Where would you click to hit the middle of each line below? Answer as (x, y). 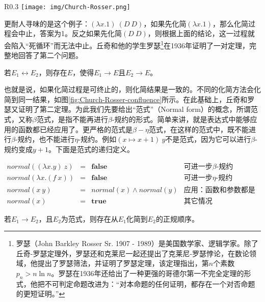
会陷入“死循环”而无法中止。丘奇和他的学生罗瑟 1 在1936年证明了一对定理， (127, 44)
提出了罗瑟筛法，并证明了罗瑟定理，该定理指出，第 (123, 263)
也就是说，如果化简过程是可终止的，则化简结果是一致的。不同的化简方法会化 (132, 89)
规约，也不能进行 (46, 139)
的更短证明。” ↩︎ (41, 294)
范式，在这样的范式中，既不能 (199, 129)
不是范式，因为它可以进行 (208, 139)
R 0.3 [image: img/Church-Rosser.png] (67, 6)
